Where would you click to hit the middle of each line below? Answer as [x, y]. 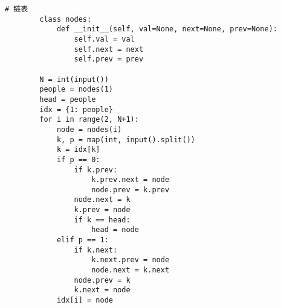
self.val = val [104, 39]
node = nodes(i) [89, 129]
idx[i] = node [85, 300]
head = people [68, 99]
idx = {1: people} [76, 109]
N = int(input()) [74, 79]
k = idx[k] [78, 150]
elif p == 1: [82, 240]
